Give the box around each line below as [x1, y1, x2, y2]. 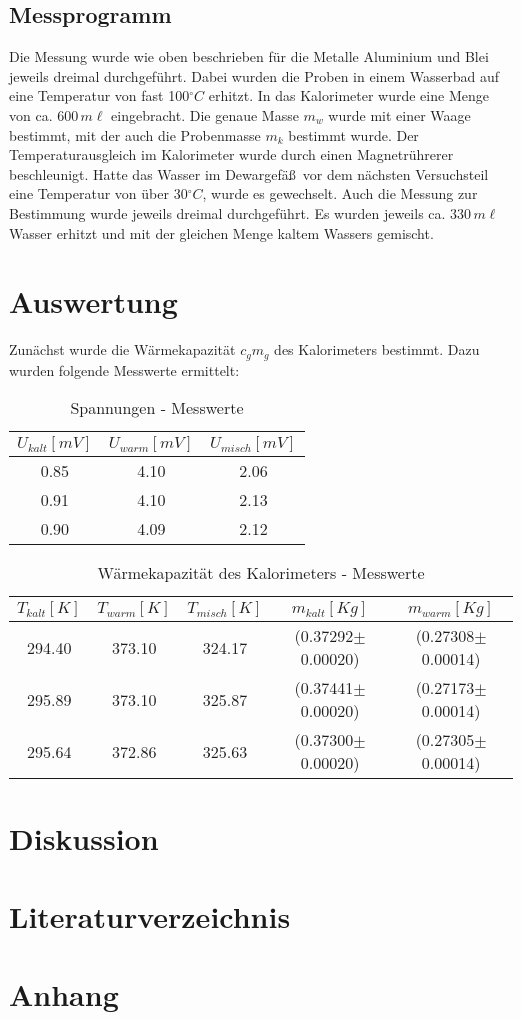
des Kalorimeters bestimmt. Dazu [274, 339, 480, 360]
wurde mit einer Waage [328, 104, 471, 125]
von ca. [9, 104, 53, 125]
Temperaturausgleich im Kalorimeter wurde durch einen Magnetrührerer [9, 144, 454, 165]
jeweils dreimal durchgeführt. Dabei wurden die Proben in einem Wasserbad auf [9, 65, 500, 86]
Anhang [9, 974, 119, 1015]
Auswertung [9, 281, 178, 322]
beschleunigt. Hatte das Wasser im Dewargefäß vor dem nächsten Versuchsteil [9, 163, 489, 184]
